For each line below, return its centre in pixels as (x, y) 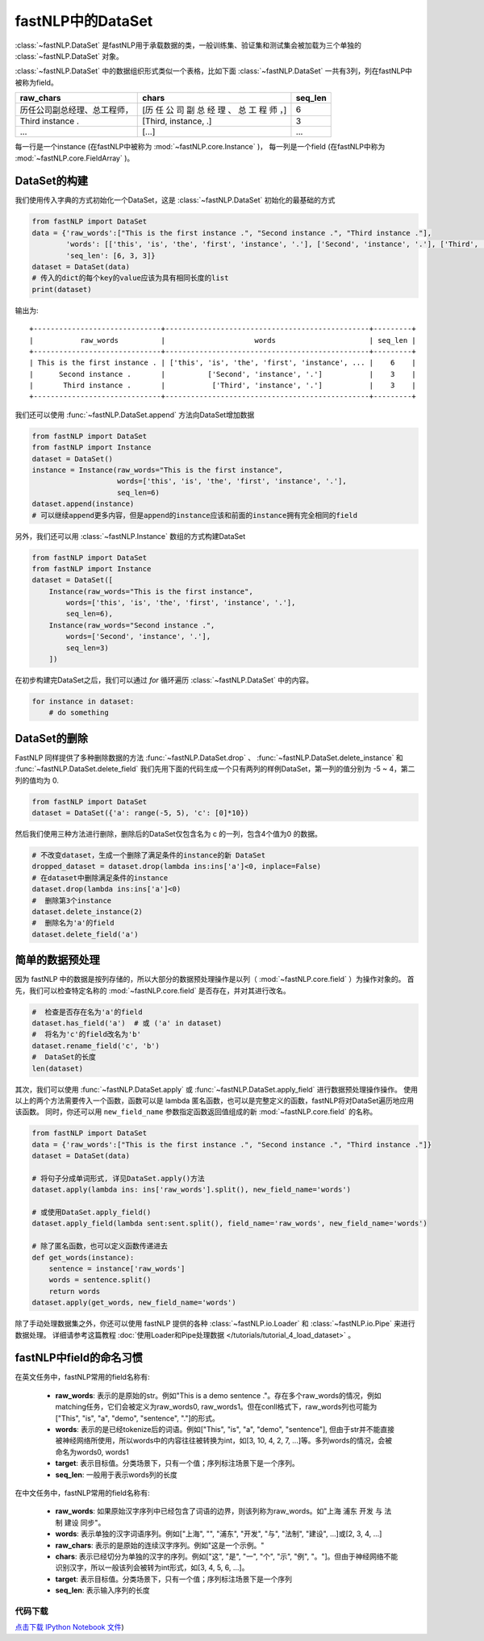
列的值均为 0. (37, 780)
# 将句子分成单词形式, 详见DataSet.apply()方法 (118, 1178)
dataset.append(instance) (83, 504)
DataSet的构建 (52, 181)
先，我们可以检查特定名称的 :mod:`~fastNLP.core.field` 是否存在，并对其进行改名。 (152, 990)
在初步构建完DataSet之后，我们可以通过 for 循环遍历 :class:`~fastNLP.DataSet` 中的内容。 (164, 680)
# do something (79, 713)
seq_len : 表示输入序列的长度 (102, 1590)
